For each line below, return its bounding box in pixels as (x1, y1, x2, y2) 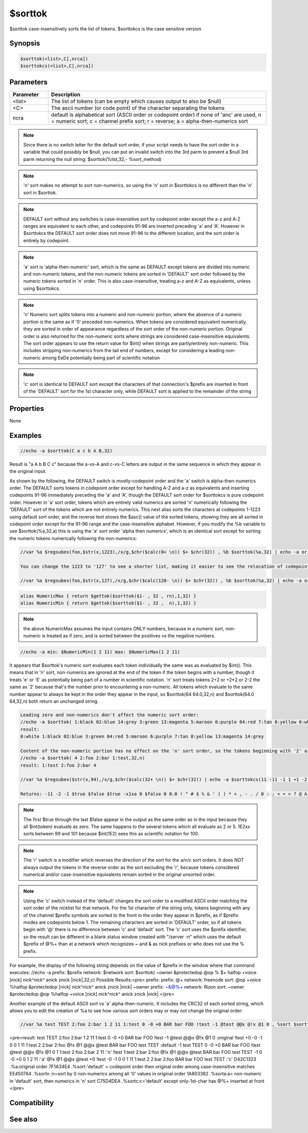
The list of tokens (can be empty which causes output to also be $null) (51, 98, 222, 105)
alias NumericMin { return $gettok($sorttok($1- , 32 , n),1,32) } (20, 600, 197, 606)
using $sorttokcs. (23, 285, 61, 291)
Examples (9, 431, 42, 440)
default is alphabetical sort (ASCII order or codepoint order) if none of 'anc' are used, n (51, 111, 261, 118)
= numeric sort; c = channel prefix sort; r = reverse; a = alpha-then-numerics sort (51, 118, 248, 125)
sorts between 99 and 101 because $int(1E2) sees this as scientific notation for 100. (23, 831, 200, 837)
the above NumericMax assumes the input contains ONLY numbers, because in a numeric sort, (23, 625, 224, 632)
